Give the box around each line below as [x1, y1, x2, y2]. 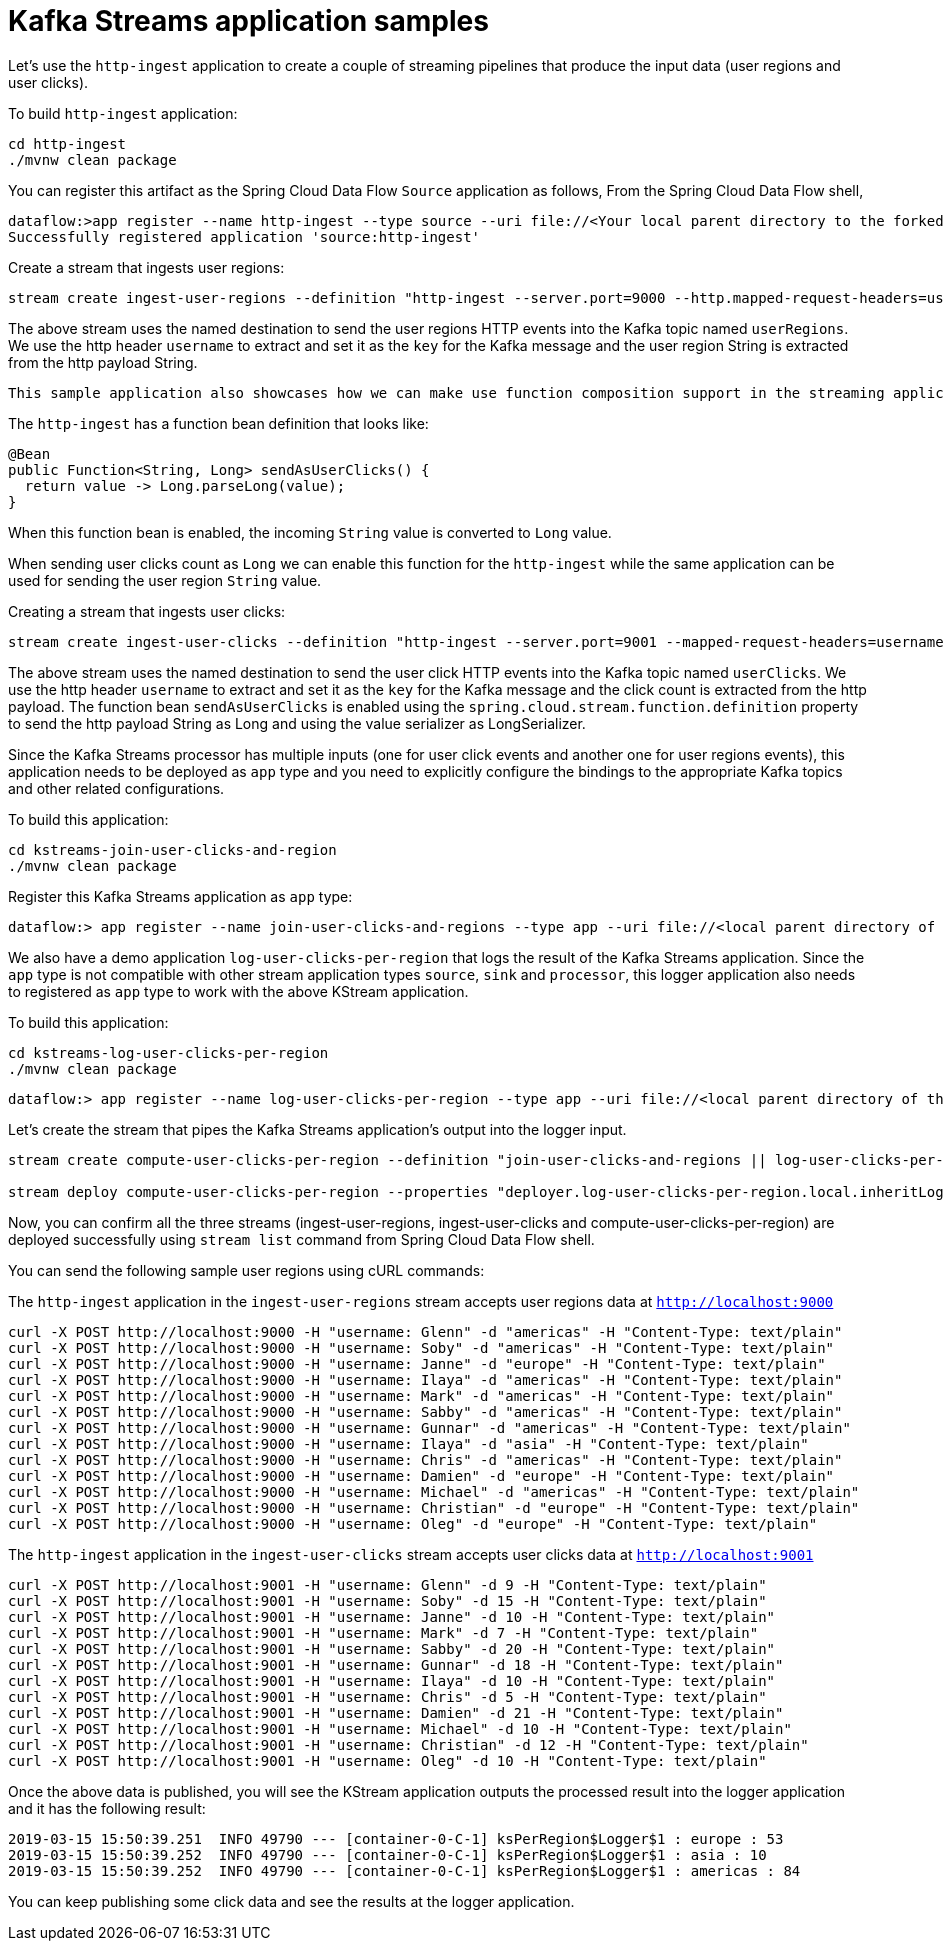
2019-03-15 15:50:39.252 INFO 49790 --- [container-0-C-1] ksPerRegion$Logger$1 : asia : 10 [8, 1846, 767, 1863]
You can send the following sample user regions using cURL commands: [8, 1261, 485, 1279]
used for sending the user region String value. [8, 571, 322, 589]
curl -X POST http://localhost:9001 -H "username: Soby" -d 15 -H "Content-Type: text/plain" [8, 1592, 767, 1609]
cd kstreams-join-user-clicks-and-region [8, 841, 337, 858]
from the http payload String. [8, 353, 198, 371]
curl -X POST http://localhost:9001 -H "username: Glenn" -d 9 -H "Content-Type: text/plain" [8, 1576, 767, 1593]
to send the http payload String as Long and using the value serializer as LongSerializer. [8, 714, 586, 732]
